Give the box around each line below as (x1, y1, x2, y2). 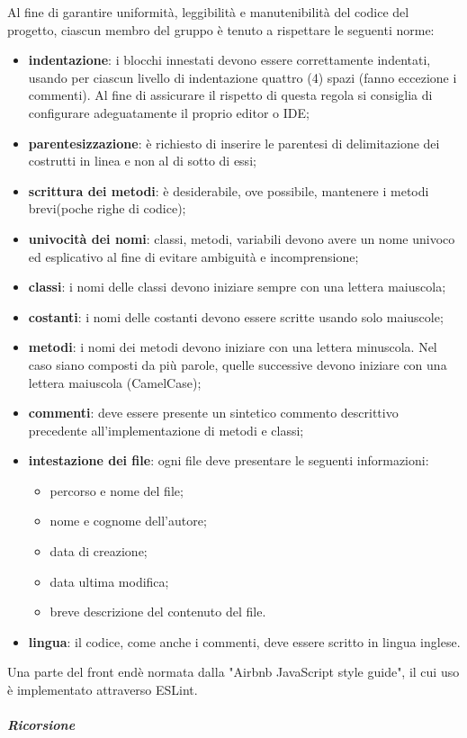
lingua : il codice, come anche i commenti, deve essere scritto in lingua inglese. (28, 632, 461, 651)
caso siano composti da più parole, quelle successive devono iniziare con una (28, 355, 447, 373)
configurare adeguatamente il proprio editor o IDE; (28, 103, 310, 121)
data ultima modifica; (49, 571, 169, 590)
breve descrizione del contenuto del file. (49, 602, 266, 621)
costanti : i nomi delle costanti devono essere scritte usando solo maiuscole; (28, 307, 444, 326)
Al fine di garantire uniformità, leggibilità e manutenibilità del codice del (7, 3, 409, 21)
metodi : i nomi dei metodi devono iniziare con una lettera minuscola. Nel (28, 337, 437, 356)
